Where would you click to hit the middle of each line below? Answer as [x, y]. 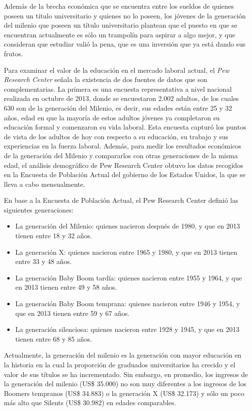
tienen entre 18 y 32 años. [54, 236]
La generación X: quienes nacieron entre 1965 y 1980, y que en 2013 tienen [126, 252]
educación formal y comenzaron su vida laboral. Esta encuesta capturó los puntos [125, 127]
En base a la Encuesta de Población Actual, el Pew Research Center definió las [121, 200]
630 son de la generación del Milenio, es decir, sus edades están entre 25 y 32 [118, 107]
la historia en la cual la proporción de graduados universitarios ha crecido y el [120, 364]
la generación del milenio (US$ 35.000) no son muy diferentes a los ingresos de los [125, 384]
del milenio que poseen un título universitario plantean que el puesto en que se [121, 25]
